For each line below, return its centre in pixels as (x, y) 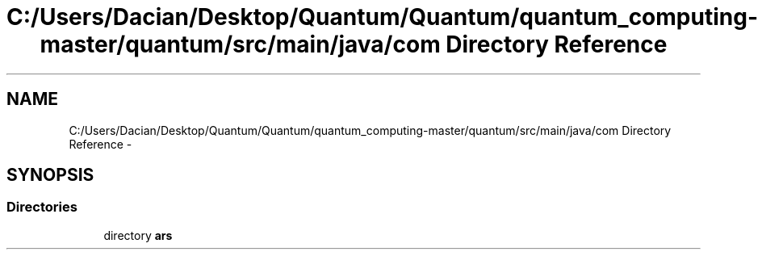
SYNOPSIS (50, 175)
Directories (42, 207)
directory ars (138, 235)
